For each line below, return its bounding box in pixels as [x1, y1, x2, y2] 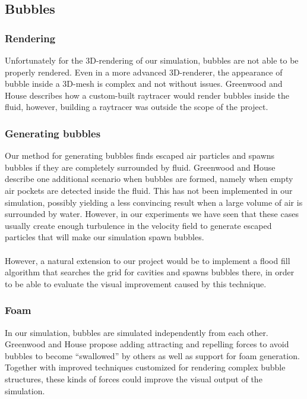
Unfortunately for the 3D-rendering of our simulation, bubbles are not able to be [5, 54, 299, 66]
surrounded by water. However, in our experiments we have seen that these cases [5, 208, 299, 220]
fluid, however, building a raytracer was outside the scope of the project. [5, 100, 268, 113]
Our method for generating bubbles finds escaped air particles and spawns [5, 149, 275, 162]
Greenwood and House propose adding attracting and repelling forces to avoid [5, 338, 289, 350]
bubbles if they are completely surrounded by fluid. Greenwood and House [5, 161, 276, 173]
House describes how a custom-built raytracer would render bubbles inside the [5, 89, 290, 101]
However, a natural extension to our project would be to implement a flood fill [5, 254, 290, 266]
